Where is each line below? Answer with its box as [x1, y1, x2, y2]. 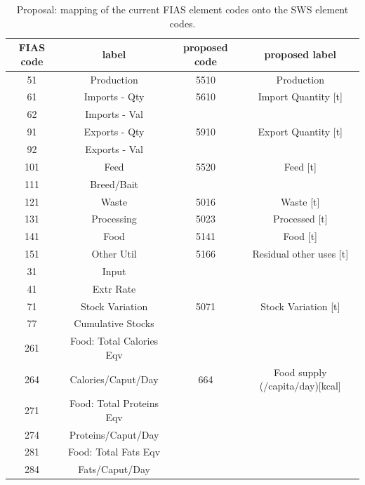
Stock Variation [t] [260, 298, 340, 313]
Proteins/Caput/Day [69, 427, 159, 441]
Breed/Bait [90, 176, 138, 191]
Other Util [91, 246, 137, 261]
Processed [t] [272, 211, 328, 226]
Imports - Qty [84, 89, 145, 104]
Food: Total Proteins [69, 396, 159, 411]
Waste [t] [281, 194, 320, 208]
